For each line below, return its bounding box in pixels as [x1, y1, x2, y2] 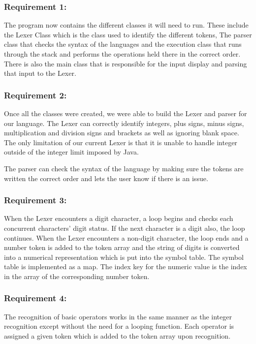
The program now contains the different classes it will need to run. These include [4, 20, 249, 30]
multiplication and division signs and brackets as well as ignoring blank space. [4, 127, 239, 138]
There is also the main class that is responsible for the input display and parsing [4, 58, 247, 68]
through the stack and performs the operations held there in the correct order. [4, 49, 241, 59]
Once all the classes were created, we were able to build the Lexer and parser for [4, 108, 247, 118]
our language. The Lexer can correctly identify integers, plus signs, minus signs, [4, 118, 244, 128]
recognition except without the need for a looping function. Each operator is [4, 321, 234, 331]
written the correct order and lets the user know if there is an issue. [4, 173, 208, 183]
